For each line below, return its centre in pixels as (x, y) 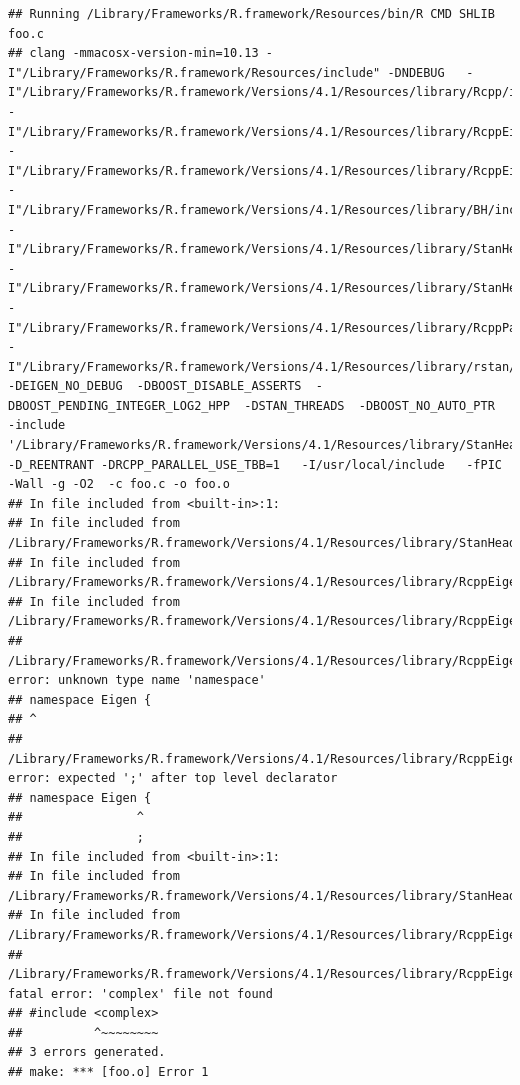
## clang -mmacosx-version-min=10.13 (133, 53)
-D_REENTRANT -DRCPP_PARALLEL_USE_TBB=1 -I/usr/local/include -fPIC (255, 464)
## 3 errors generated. (87, 1052)
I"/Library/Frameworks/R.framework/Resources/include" (194, 72)
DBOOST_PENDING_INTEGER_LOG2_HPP (119, 405)
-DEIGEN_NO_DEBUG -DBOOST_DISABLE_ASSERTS (155, 386)
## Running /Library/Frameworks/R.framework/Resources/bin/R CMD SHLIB (251, 14)
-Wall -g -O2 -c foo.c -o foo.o (119, 484)
